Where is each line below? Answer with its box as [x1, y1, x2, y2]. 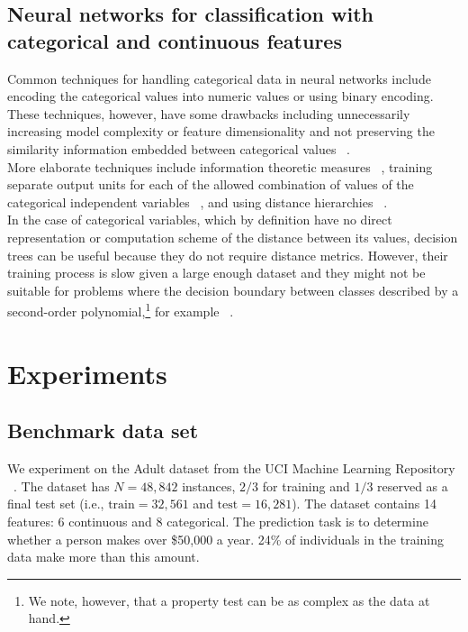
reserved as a [377, 476, 448, 495]
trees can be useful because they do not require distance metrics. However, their [7, 245, 448, 264]
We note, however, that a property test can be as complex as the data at [28, 591, 430, 609]
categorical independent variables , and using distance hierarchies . [7, 192, 388, 211]
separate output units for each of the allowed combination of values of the [7, 175, 414, 194]
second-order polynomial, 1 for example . [7, 299, 234, 320]
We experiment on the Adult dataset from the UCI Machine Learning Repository [7, 459, 455, 478]
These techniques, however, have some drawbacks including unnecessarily [7, 104, 410, 123]
